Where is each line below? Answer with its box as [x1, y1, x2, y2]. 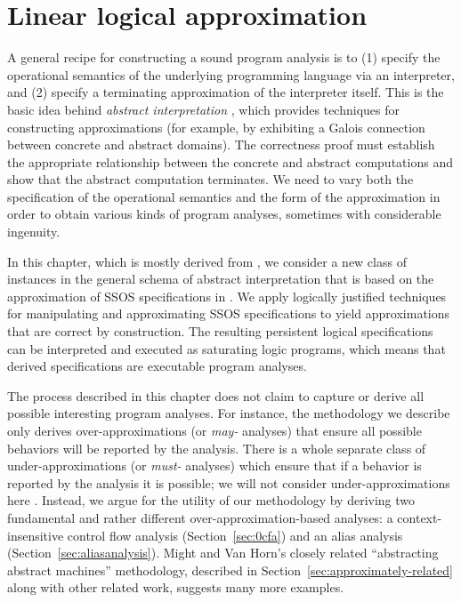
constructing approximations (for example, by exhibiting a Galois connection [7, 117, 425, 136]
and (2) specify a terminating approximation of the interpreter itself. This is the [7, 83, 444, 101]
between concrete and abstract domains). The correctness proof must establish [7, 135, 435, 154]
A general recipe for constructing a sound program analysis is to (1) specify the [7, 48, 441, 67]
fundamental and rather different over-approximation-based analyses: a [7, 508, 393, 526]
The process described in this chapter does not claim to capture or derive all [7, 386, 425, 405]
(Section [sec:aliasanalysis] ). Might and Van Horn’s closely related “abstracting [7, 543, 439, 562]
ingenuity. [7, 222, 61, 241]
